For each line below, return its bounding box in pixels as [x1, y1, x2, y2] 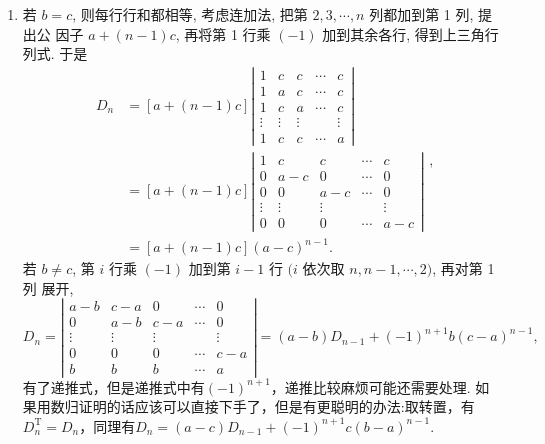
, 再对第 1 [432, 258, 495, 279]
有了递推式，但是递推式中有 [22, 376, 205, 397]
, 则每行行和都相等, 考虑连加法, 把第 [72, 4, 308, 24]
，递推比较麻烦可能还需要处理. [270, 376, 471, 397]
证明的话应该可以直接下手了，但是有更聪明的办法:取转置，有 [78, 396, 475, 417]
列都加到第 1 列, [369, 4, 474, 24]
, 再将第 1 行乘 [175, 23, 271, 44]
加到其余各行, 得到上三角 [322, 23, 485, 44]
